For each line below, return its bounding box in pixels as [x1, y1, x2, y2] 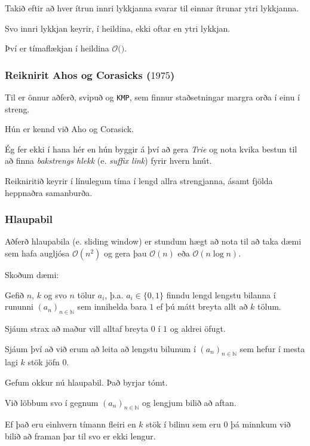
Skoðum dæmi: [5, 268, 59, 281]
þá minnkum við [231, 418, 291, 430]
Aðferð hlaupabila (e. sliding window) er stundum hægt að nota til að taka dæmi [5, 235, 302, 248]
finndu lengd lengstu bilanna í [166, 288, 276, 301]
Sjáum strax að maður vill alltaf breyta [5, 322, 149, 335]
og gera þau [103, 247, 147, 259]
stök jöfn [27, 356, 60, 368]
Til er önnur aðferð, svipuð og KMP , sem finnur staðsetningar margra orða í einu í [5, 91, 300, 103]
